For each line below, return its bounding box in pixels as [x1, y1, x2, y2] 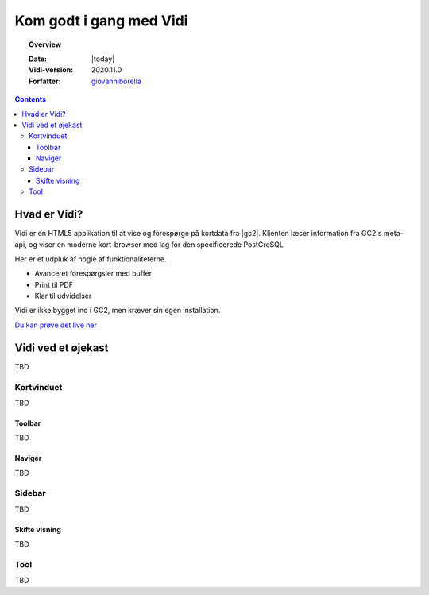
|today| [91, 54, 115, 64]
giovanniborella [91, 76, 142, 86]
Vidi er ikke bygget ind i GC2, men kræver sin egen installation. [14, 306, 221, 315]
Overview [29, 40, 62, 49]
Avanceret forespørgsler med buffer [34, 269, 153, 278]
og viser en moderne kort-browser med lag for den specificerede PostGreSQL [28, 239, 284, 249]
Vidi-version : [29, 65, 74, 75]
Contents [14, 95, 47, 104]
